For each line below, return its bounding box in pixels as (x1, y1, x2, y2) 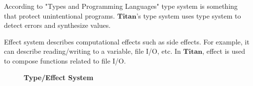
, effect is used (202, 46, 246, 56)
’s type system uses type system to (136, 10, 241, 21)
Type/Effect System (24, 72, 94, 82)
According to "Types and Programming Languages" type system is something (4, 1, 238, 11)
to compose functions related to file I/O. (4, 55, 126, 65)
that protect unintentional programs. (4, 10, 115, 21)
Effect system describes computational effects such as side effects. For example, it (4, 36, 250, 46)
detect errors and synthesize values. (4, 20, 111, 30)
